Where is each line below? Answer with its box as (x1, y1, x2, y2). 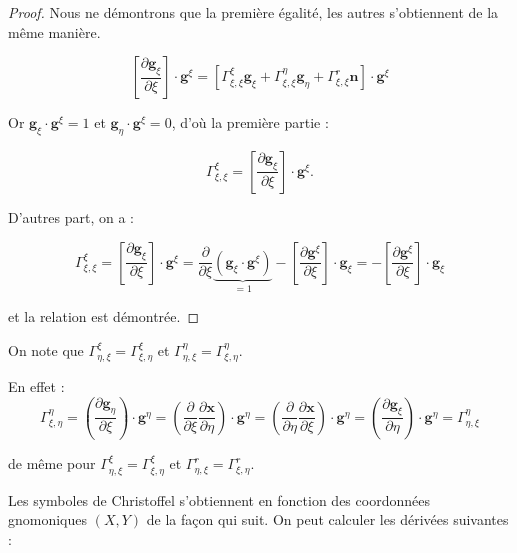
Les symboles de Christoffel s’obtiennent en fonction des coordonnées (8, 489, 430, 510)
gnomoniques (8, 509, 88, 530)
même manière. (8, 21, 101, 42)
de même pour (8, 453, 96, 474)
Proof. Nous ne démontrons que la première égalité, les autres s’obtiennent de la (8, 2, 499, 22)
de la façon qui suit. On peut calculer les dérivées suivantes (146, 509, 509, 530)
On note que (8, 339, 84, 360)
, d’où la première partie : (171, 112, 329, 133)
